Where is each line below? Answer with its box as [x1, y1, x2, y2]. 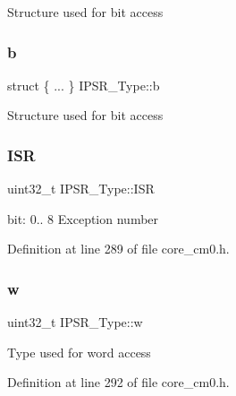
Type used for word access [7, 342, 151, 361]
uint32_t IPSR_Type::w [7, 313, 143, 331]
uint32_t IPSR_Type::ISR [7, 179, 155, 198]
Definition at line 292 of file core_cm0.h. [7, 373, 230, 392]
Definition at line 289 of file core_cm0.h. [7, 239, 230, 258]
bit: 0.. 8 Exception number [7, 209, 159, 228]
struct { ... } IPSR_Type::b [7, 75, 160, 94]
